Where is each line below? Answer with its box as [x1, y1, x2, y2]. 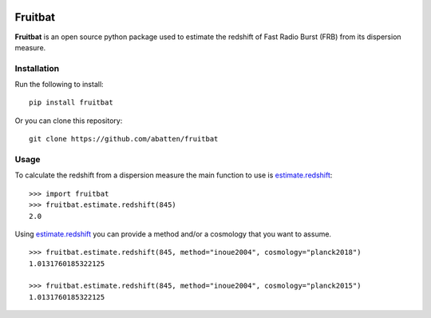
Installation [14, 62, 60, 74]
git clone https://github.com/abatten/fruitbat [29, 134, 219, 144]
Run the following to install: [14, 80, 104, 89]
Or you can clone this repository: [14, 116, 123, 125]
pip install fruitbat [29, 98, 113, 107]
